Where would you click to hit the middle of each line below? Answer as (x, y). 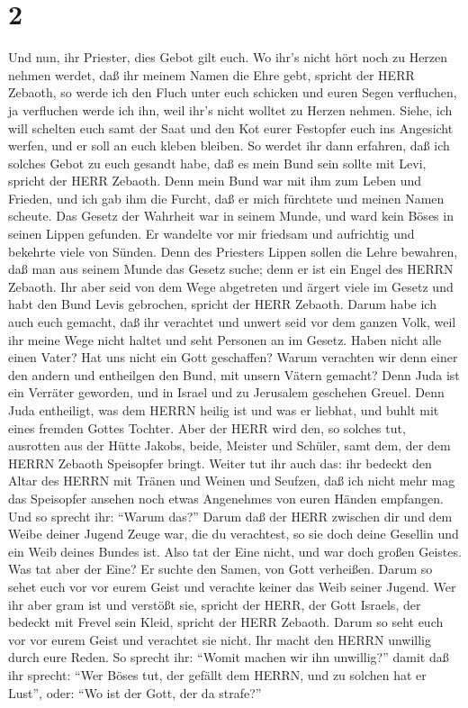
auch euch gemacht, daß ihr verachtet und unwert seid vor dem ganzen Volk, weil (232, 322)
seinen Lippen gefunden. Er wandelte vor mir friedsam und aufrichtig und (211, 234)
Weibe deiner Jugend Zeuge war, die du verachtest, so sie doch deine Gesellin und (234, 534)
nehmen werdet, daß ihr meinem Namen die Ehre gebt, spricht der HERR (211, 74)
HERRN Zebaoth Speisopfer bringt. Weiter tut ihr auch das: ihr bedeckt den (220, 463)
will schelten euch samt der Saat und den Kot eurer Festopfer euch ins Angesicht (231, 127)
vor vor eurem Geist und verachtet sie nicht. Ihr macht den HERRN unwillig (220, 639)
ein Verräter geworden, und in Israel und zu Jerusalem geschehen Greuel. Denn (226, 392)
